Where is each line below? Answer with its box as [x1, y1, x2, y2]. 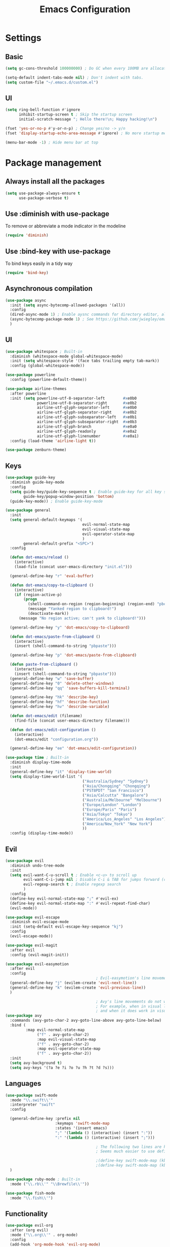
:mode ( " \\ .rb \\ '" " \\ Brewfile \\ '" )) [10, 1181, 90, 1186]
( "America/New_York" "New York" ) [82, 821, 153, 826]
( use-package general [5, 508, 51, 513]
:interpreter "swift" [10, 1102, 56, 1107]
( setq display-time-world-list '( [10, 774, 82, 779]
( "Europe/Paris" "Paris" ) [82, 807, 137, 812]
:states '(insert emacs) [55, 1125, 108, 1131]
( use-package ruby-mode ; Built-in [5, 1176, 80, 1182]
